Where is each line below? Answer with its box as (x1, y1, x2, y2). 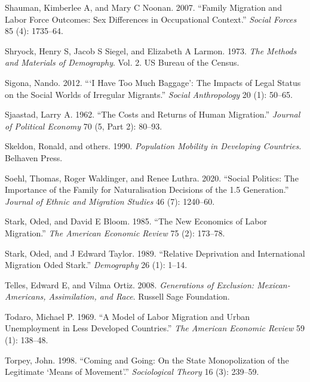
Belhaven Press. (5, 151, 63, 164)
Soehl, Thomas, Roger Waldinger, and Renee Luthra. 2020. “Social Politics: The (5, 171, 299, 184)
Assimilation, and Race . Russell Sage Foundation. (48, 290, 230, 303)
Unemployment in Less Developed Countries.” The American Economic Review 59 (5, 322, 305, 334)
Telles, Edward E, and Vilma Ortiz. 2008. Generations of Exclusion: (5, 278, 254, 291)
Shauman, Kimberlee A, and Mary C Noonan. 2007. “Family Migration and (5, 1, 282, 13)
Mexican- (257, 278, 290, 291)
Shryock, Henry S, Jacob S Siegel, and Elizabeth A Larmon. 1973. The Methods (5, 44, 297, 57)
